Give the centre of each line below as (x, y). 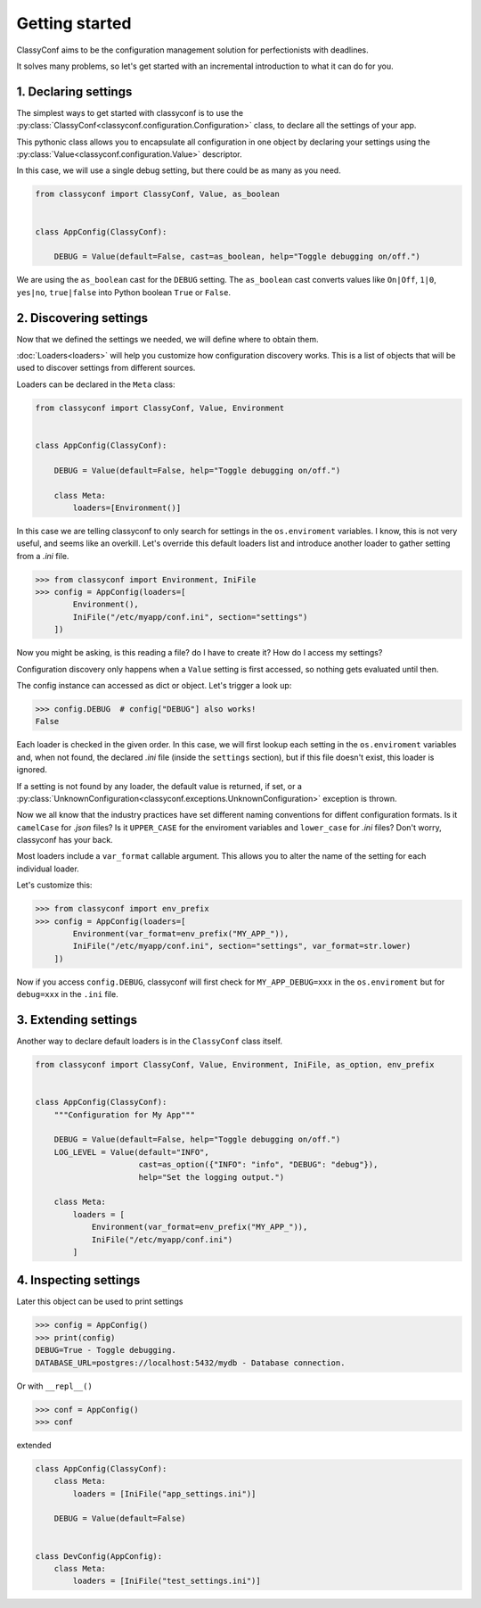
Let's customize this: (54, 885)
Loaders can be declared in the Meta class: (96, 384)
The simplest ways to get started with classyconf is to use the (130, 112)
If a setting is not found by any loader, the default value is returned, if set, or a (159, 786)
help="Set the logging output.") (212, 1177)
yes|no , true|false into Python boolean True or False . (124, 292)
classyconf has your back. (65, 840)
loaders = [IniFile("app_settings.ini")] (164, 1493)
